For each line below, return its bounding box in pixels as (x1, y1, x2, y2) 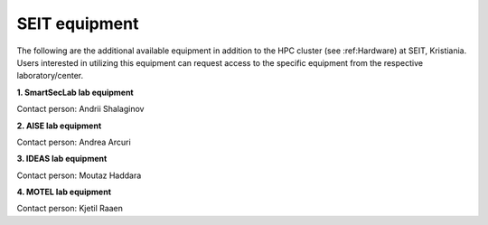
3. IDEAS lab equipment (16, 154, 108, 164)
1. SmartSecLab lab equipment (16, 87, 135, 98)
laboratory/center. (16, 70, 84, 81)
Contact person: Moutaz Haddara (16, 170, 142, 181)
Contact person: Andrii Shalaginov (16, 104, 145, 115)
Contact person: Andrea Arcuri (16, 136, 131, 147)
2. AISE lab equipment (16, 120, 102, 131)
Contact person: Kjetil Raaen (16, 203, 124, 214)
